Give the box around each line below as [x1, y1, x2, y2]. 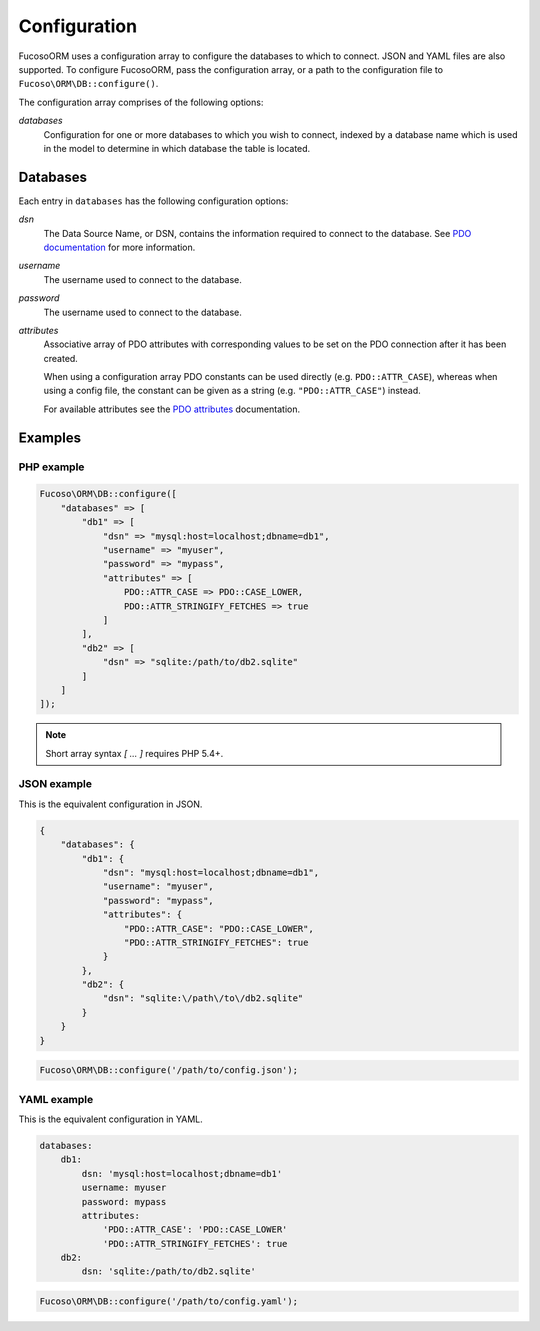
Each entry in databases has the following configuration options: [18, 195, 289, 207]
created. [43, 352, 79, 364]
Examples [18, 429, 82, 446]
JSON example [18, 777, 93, 791]
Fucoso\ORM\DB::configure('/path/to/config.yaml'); [39, 1296, 299, 1307]
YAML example [18, 1092, 94, 1106]
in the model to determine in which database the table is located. [43, 142, 311, 154]
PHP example [18, 460, 85, 474]
